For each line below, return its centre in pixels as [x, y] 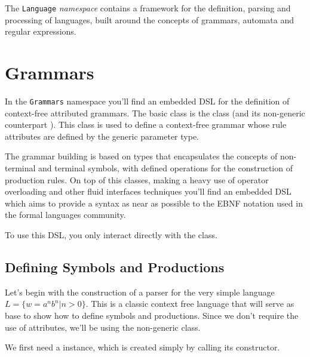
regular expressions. [41, 31]
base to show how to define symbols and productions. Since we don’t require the [152, 315]
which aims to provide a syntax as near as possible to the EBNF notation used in [154, 203]
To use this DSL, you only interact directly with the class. [111, 234]
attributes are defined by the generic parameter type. [102, 136]
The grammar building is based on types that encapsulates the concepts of [141, 156]
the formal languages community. [65, 215]
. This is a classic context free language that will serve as [190, 304]
